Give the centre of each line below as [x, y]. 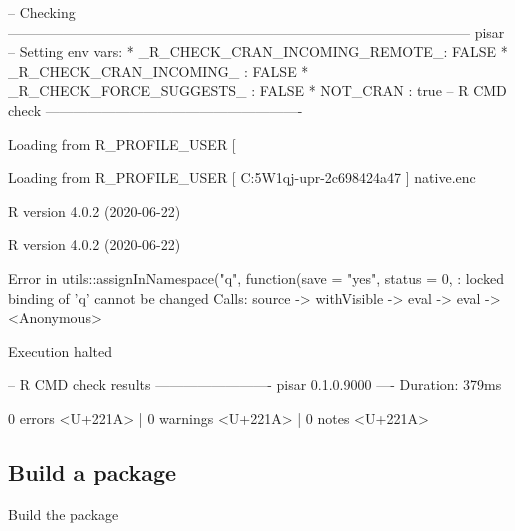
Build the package [63, 513]
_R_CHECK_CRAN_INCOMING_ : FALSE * [158, 70]
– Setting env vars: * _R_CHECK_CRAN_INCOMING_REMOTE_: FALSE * [258, 51]
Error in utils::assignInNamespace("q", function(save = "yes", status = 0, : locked [256, 277]
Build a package [92, 471]
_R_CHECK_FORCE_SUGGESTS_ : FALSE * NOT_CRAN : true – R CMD [257, 90]
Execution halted [60, 350]
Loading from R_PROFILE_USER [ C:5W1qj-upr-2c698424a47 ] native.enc [242, 177]
